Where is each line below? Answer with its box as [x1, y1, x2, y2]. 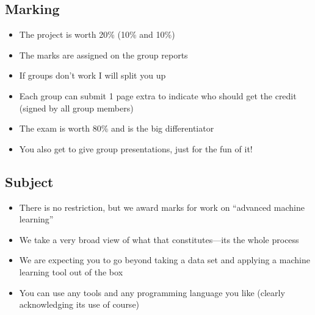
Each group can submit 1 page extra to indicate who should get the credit [19, 89, 297, 102]
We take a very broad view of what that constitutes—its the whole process [19, 233, 299, 246]
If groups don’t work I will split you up [19, 69, 166, 82]
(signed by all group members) [19, 101, 134, 114]
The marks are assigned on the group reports [19, 48, 188, 61]
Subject [5, 172, 54, 191]
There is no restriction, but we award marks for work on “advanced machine [19, 200, 305, 213]
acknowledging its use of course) [19, 298, 140, 311]
